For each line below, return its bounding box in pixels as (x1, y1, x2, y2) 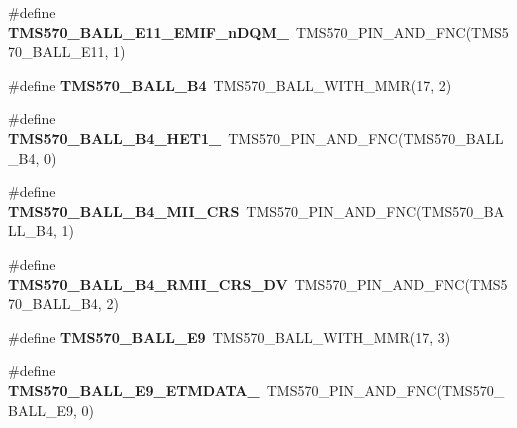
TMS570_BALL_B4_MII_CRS (8, 200, 240, 221)
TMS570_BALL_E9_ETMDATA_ (8, 379, 260, 400)
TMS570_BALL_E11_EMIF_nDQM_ (8, 21, 289, 42)
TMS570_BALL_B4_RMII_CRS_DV (8, 273, 288, 294)
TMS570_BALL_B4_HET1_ (8, 127, 222, 148)
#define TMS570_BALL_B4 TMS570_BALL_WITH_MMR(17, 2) (8, 74, 452, 95)
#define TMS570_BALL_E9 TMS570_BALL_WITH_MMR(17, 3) (8, 326, 451, 347)
